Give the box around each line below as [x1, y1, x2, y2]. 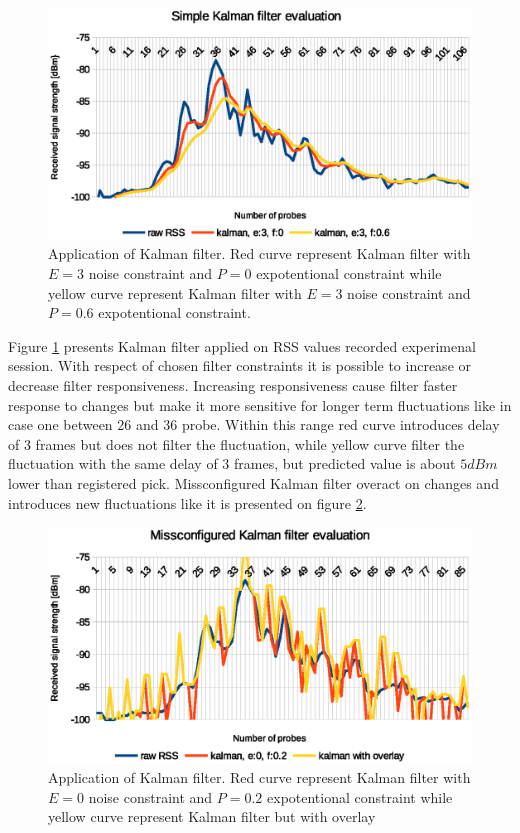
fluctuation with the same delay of [8, 453, 218, 474]
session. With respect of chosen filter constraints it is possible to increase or [8, 355, 471, 376]
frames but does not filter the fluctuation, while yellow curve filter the [35, 433, 465, 454]
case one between [8, 414, 113, 435]
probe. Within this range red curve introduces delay [181, 414, 500, 435]
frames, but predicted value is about [234, 453, 456, 474]
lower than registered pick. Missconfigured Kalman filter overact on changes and [8, 473, 499, 493]
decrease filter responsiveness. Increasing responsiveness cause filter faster [8, 375, 458, 396]
